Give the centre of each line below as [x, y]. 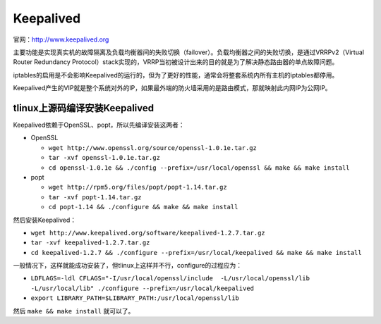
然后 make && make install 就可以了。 [74, 311]
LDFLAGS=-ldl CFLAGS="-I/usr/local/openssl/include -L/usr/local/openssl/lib [170, 279]
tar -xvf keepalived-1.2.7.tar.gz [90, 243]
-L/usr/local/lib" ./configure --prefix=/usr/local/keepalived [142, 288]
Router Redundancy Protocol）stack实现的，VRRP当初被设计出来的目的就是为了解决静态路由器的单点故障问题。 [176, 62]
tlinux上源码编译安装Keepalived [84, 108]
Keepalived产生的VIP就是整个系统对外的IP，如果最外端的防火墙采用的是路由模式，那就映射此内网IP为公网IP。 [172, 88]
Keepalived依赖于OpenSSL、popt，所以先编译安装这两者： [99, 125]
